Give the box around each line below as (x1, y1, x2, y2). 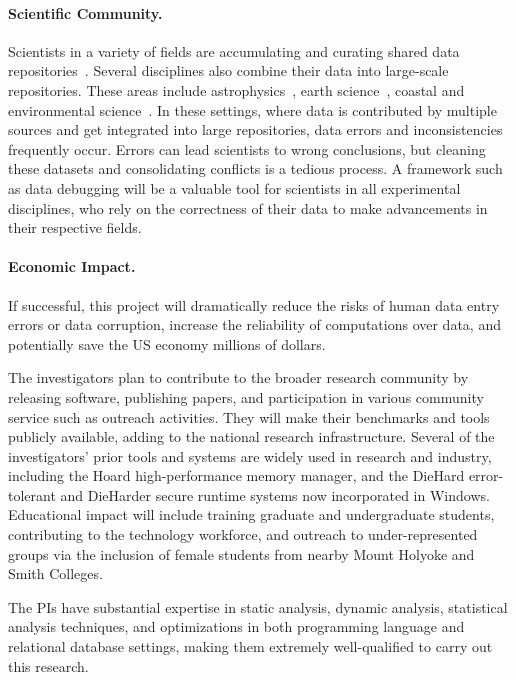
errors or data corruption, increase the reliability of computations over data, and (8, 314, 501, 335)
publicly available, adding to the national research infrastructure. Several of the (8, 426, 495, 447)
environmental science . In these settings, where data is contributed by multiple (8, 99, 497, 120)
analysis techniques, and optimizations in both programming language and (8, 616, 465, 637)
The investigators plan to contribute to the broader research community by (8, 367, 469, 388)
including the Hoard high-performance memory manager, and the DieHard (8, 465, 465, 486)
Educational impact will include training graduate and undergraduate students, (8, 504, 495, 525)
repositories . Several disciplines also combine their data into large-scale (8, 60, 449, 81)
